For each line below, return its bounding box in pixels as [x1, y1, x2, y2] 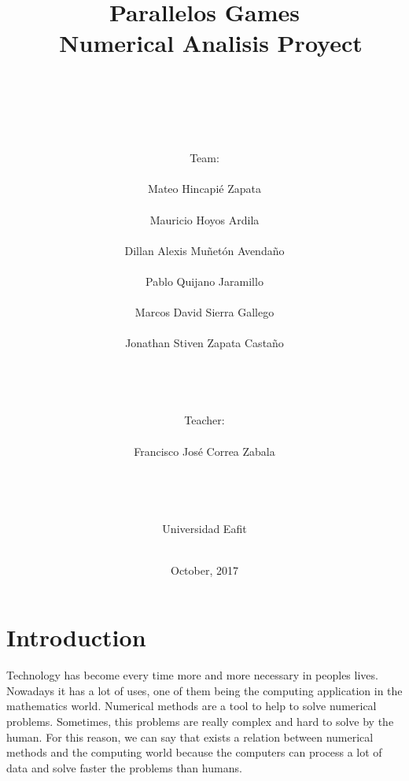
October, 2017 [171, 561, 238, 578]
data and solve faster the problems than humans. [6, 759, 242, 775]
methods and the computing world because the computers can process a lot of [6, 744, 382, 761]
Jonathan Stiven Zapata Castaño [125, 335, 284, 351]
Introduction [6, 621, 146, 653]
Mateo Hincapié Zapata [148, 180, 261, 197]
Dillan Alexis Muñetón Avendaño [124, 242, 285, 258]
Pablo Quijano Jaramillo [146, 273, 263, 290]
